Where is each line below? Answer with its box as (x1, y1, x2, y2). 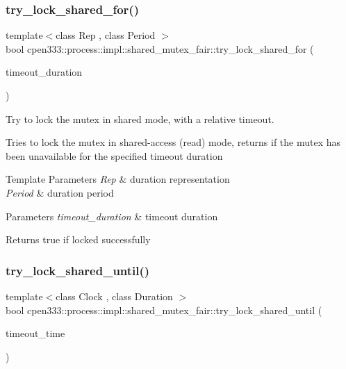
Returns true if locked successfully (6, 232, 151, 247)
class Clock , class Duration (56, 288, 173, 303)
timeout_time (6, 326, 65, 341)
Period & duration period (6, 185, 114, 199)
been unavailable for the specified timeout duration (6, 148, 223, 163)
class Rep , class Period (56, 28, 156, 42)
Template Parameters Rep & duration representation (6, 172, 230, 186)
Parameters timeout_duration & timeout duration (6, 208, 218, 223)
